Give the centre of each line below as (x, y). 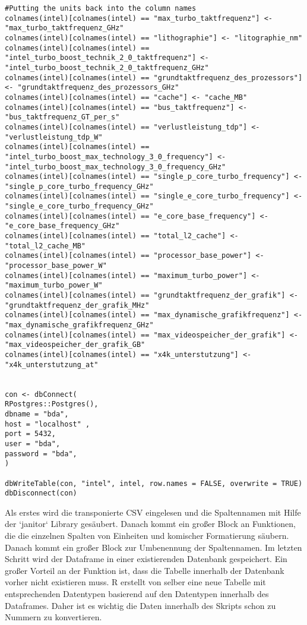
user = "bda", (33, 444)
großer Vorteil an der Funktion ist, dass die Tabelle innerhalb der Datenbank (145, 570)
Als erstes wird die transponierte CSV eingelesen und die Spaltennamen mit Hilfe (153, 512)
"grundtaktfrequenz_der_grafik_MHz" (77, 305)
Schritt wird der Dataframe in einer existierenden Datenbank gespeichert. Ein (146, 559)
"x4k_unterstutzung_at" (52, 364)
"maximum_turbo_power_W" (54, 285)
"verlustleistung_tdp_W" (54, 137)
